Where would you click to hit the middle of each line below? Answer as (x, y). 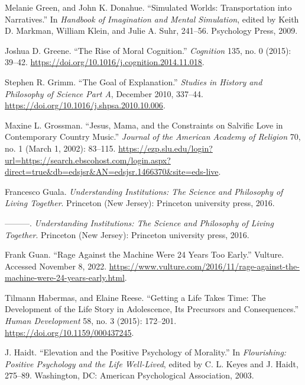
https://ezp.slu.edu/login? (166, 148)
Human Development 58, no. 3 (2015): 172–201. (91, 321)
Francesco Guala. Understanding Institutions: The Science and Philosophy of (144, 191)
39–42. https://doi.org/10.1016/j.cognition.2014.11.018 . (105, 62)
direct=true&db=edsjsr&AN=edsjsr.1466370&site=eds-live (112, 171)
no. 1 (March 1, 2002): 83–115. (60, 148)
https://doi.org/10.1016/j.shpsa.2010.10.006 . (85, 105)
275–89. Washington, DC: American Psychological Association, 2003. (129, 375)
